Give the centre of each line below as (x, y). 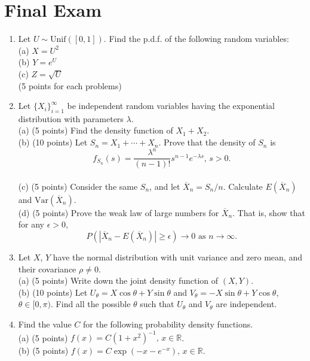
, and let (165, 186)
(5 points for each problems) (70, 85)
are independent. (246, 304)
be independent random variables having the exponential (171, 106)
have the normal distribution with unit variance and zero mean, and (177, 257)
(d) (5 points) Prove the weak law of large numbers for (119, 212)
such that (157, 304)
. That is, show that (269, 212)
